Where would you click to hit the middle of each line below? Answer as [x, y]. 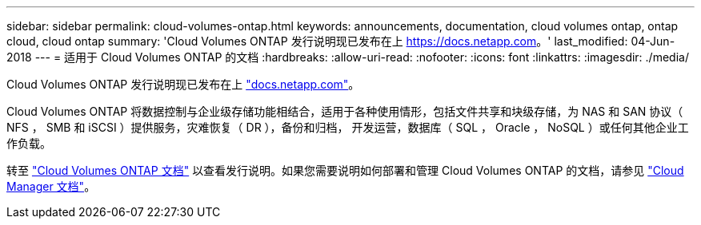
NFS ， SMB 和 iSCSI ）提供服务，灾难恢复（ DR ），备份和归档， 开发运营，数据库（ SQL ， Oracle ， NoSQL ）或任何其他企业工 [348, 127]
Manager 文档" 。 [51, 186]
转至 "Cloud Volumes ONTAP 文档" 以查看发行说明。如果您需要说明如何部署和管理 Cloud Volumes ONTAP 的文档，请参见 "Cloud [345, 170]
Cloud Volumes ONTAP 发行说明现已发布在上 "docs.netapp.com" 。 [183, 84]
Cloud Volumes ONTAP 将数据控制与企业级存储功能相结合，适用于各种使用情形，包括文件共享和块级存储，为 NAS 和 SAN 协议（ [345, 111]
